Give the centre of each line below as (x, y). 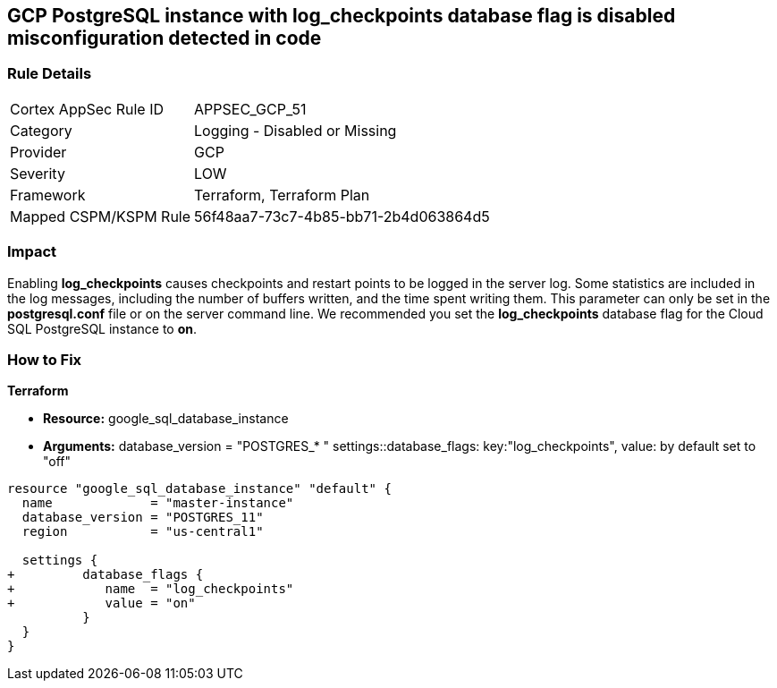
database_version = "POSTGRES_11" (143, 518)
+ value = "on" (101, 603)
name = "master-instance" (158, 503)
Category (41, 130)
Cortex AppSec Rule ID (87, 109)
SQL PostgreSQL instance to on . (102, 328)
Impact (32, 252)
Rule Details (50, 74)
